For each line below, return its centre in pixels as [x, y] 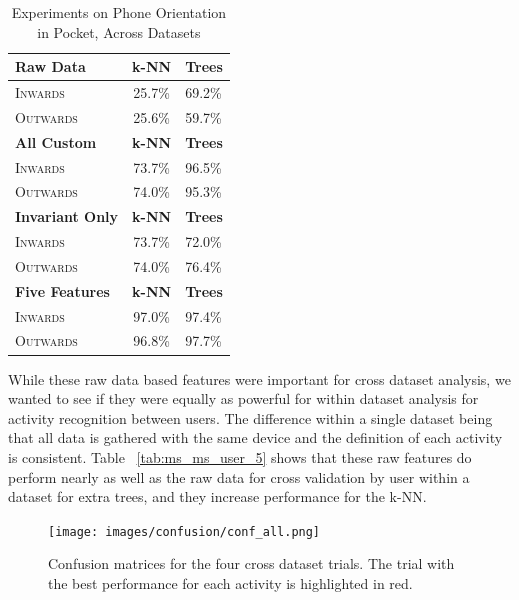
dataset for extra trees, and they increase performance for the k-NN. [217, 496]
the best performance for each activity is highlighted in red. [230, 582]
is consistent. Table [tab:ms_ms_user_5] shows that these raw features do [240, 456]
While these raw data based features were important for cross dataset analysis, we [259, 378]
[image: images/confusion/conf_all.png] [184, 531]
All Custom [56, 141]
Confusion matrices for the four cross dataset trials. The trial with [251, 563]
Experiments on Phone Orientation [119, 12]
